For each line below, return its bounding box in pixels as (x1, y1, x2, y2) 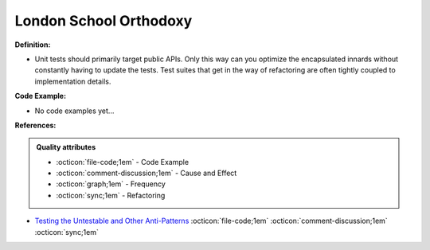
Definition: (14, 40, 51, 49)
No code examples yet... (34, 106, 115, 115)
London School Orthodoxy (14, 12, 193, 29)
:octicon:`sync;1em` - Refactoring (56, 190, 166, 200)
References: (14, 120, 57, 130)
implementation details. (34, 76, 111, 86)
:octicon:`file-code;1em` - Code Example (56, 157, 190, 166)
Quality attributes (36, 143, 96, 152)
